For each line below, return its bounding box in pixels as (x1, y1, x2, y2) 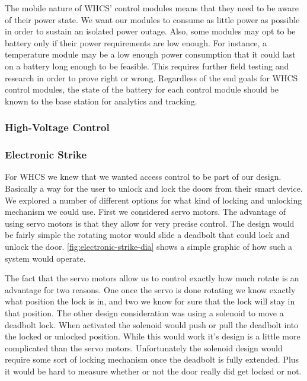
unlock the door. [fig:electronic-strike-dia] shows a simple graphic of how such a (5, 240, 293, 252)
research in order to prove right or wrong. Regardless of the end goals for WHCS (5, 71, 298, 84)
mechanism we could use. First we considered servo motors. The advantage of (5, 205, 286, 218)
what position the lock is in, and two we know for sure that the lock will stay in (5, 295, 295, 307)
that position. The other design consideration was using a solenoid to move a (5, 306, 284, 319)
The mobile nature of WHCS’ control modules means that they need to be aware (5, 2, 299, 14)
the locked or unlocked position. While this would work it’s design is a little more (5, 330, 300, 342)
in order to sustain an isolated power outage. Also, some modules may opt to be (5, 25, 296, 37)
